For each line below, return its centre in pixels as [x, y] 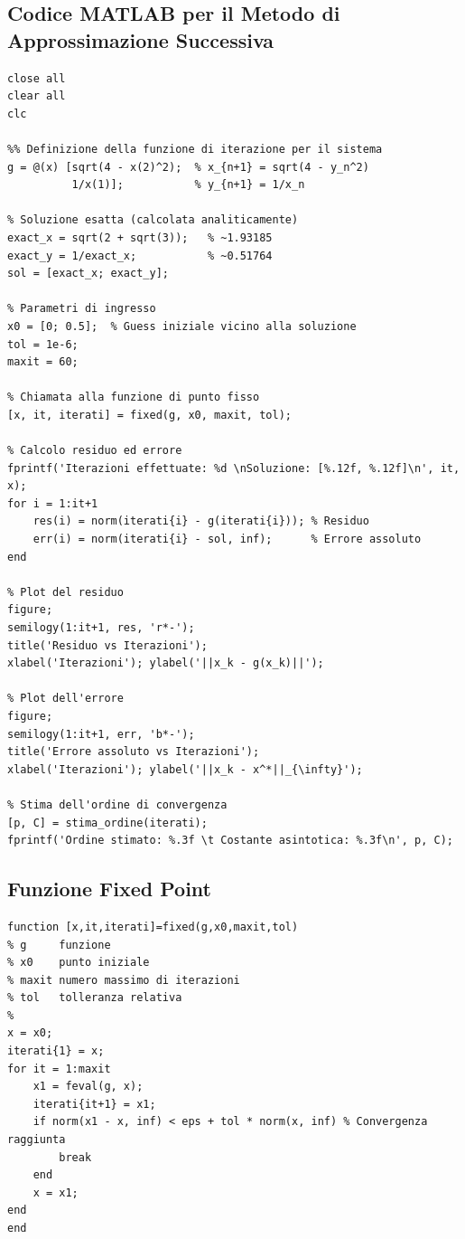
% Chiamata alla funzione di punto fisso [134, 397]
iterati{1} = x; [56, 1051]
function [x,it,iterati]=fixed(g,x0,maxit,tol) [153, 927]
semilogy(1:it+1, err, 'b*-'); [101, 734]
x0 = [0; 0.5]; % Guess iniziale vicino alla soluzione [182, 326]
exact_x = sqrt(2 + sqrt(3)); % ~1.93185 [140, 237]
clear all [37, 96]
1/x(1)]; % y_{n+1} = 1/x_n [188, 185]
